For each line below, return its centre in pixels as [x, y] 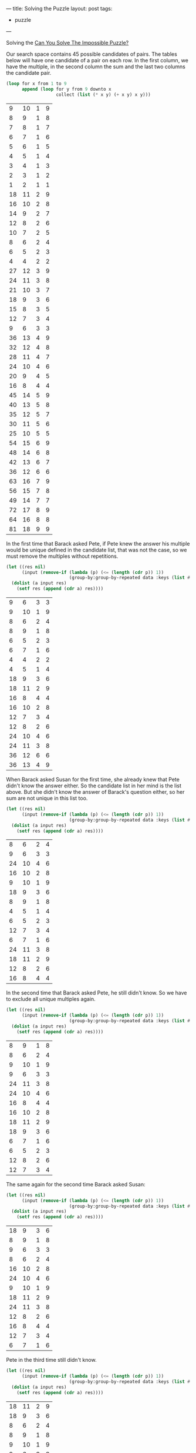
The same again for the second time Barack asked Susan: [76, 1184]
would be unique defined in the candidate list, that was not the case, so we [97, 550]
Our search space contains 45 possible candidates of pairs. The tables [92, 54]
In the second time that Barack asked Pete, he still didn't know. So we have [97, 993]
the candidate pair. [29, 73]
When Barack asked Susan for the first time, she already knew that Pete [93, 779]
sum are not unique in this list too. [47, 798]
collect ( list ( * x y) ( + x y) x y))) [103, 94]
